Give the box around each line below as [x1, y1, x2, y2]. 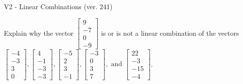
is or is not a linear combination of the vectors [101, 28, 239, 38]
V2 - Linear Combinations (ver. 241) [4, 1, 113, 11]
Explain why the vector [4, 28, 73, 38]
